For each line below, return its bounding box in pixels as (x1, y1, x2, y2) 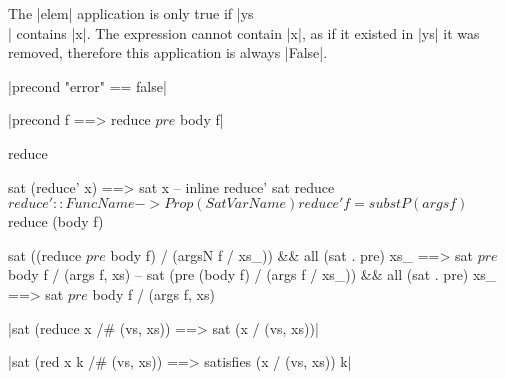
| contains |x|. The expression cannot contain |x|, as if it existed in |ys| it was (8, 22, 480, 43)
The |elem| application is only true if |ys (8, 3, 254, 23)
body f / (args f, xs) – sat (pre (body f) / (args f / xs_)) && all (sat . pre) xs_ (8, 264, 497, 285)
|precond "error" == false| (8, 75, 167, 96)
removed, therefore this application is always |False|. (8, 42, 328, 63)
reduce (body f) (8, 211, 104, 232)
